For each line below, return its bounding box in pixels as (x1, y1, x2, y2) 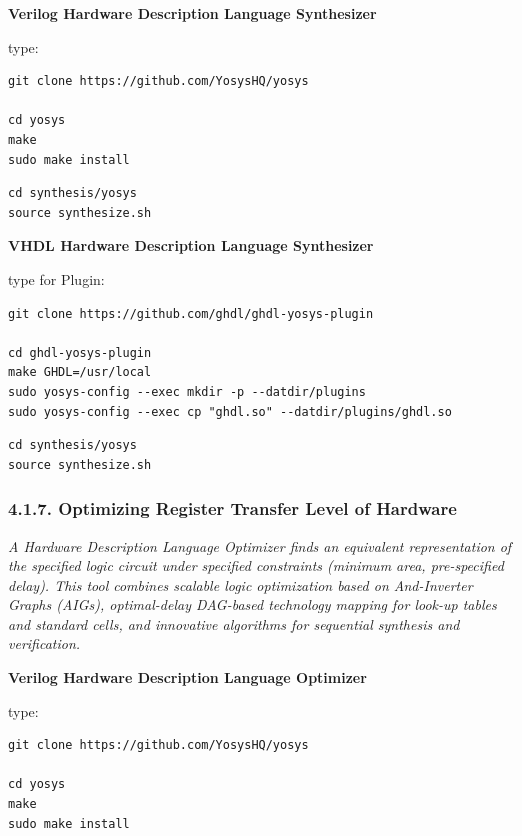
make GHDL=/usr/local (8, 365, 152, 380)
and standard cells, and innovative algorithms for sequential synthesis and (8, 613, 460, 634)
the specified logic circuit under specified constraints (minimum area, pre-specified (8, 555, 504, 576)
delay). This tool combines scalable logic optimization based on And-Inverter (8, 574, 473, 595)
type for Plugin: (8, 268, 105, 289)
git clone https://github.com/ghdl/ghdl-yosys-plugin (8, 306, 374, 321)
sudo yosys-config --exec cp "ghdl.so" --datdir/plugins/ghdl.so (8, 404, 452, 419)
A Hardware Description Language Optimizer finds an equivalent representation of (8, 535, 512, 556)
